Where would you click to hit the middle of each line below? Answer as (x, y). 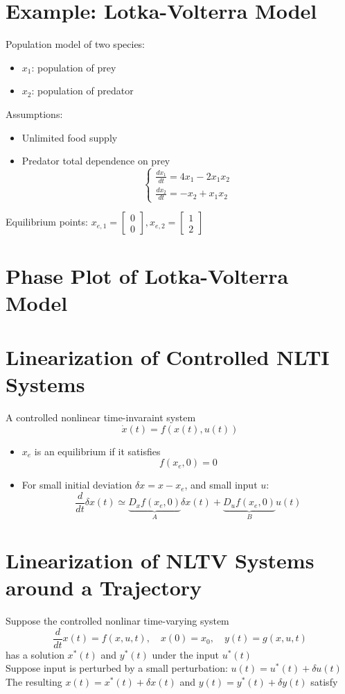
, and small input (221, 485)
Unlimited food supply (70, 137)
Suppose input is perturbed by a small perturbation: (117, 668)
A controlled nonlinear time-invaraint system (101, 417)
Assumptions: (34, 113)
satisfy (324, 682)
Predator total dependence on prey (96, 161)
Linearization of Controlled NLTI (168, 357)
